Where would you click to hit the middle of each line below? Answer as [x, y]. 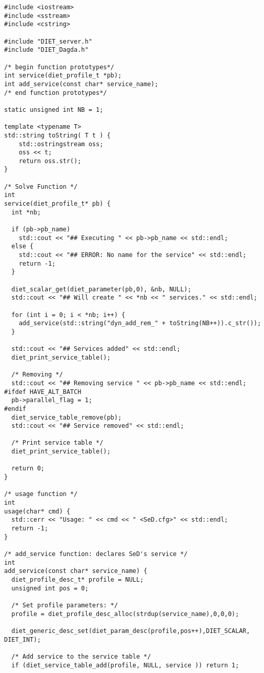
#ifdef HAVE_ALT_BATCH [43, 392]
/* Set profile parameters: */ [65, 605]
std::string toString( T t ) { [57, 135]
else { [23, 246]
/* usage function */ [41, 494]
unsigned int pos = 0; [50, 588]
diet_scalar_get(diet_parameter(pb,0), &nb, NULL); [101, 289]
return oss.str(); [50, 161]
